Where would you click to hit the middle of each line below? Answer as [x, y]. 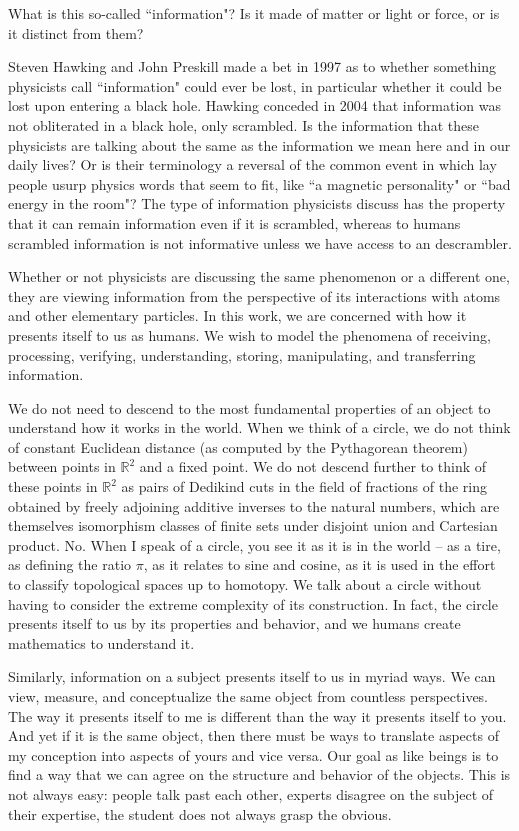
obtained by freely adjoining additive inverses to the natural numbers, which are [254, 505]
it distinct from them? [76, 32]
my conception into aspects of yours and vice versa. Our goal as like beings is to [253, 754]
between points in [62, 466]
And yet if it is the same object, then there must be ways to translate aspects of [253, 735]
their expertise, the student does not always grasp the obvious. [200, 813]
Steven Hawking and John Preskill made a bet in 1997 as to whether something [252, 66]
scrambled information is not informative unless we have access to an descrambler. [260, 242]
